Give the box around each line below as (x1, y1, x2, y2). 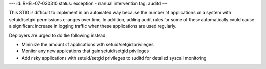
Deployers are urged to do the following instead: (9, 32, 107, 38)
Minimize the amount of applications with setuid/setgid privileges (21, 41, 154, 47)
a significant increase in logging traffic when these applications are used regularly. (9, 23, 177, 29)
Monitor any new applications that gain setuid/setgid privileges (21, 48, 149, 54)
